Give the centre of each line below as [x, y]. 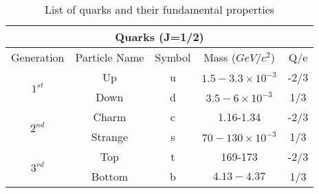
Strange [110, 137]
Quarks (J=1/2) [159, 37]
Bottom [109, 176]
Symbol [173, 57]
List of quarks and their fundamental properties [160, 9]
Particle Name [110, 57]
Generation [38, 57]
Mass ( [220, 57]
